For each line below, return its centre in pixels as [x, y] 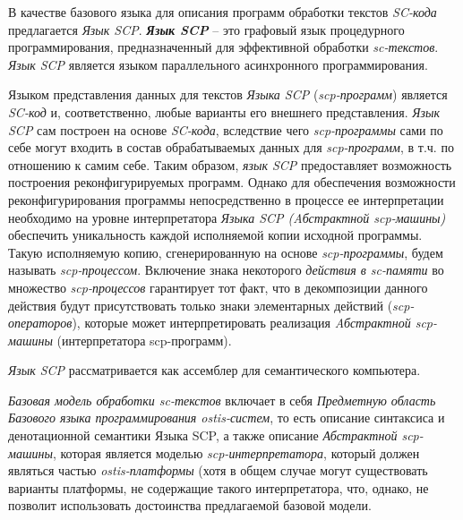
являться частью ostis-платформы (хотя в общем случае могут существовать [218, 470]
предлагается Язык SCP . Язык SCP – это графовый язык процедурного [206, 29]
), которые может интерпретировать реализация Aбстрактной [241, 323]
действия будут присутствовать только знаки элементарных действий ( [201, 305]
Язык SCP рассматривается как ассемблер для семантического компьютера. [214, 370]
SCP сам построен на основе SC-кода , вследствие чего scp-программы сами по [226, 129]
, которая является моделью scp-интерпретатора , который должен [236, 452]
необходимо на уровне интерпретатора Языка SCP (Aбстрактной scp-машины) [227, 217]
